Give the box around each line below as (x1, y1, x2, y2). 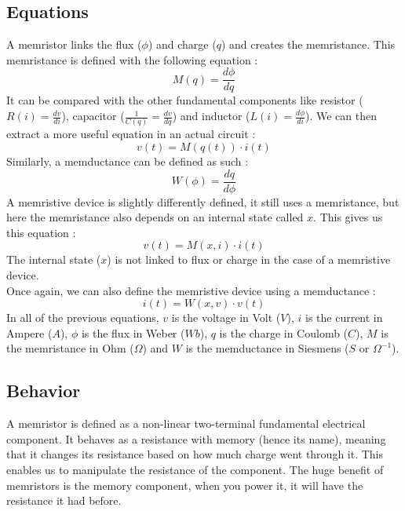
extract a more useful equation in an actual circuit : (6, 126, 256, 142)
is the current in (305, 309, 383, 326)
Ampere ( (6, 324, 53, 341)
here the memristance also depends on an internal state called (6, 209, 304, 225)
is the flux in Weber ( (81, 324, 185, 341)
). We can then (305, 108, 377, 124)
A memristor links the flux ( (6, 36, 142, 53)
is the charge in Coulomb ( (219, 324, 348, 341)
